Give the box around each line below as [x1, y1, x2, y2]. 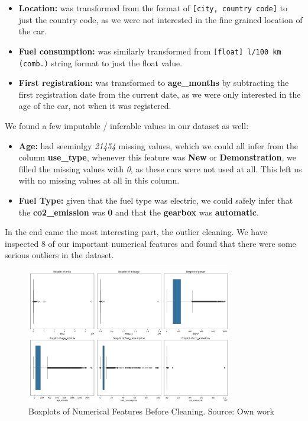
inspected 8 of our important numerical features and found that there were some [5, 237, 296, 249]
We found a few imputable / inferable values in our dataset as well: [5, 119, 249, 131]
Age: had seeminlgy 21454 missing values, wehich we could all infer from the [18, 139, 299, 152]
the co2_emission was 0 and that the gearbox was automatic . [18, 205, 259, 218]
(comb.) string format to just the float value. [18, 56, 183, 69]
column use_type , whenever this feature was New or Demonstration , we [18, 151, 296, 163]
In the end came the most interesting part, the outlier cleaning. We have [5, 226, 267, 238]
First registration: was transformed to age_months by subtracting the [18, 76, 289, 89]
